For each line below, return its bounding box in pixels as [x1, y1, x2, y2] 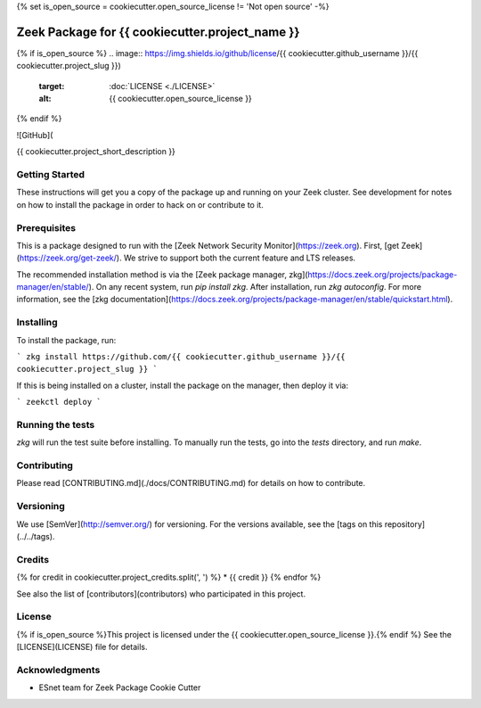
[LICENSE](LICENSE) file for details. [16, 642, 148, 653]
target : [38, 80, 65, 91]
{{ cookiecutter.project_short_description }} [16, 146, 175, 157]
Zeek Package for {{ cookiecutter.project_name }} [16, 24, 300, 39]
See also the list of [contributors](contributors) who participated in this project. [16, 589, 306, 599]
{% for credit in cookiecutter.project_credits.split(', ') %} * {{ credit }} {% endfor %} [16, 572, 322, 583]
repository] [384, 518, 426, 530]
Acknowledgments [16, 663, 101, 676]
